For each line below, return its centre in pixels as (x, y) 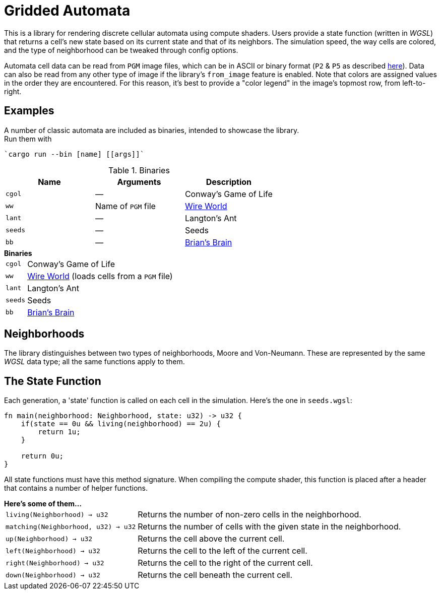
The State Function (53, 381)
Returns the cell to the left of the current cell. (223, 551)
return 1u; (59, 432)
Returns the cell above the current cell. (211, 539)
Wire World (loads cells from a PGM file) (100, 276)
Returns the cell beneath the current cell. (215, 575)
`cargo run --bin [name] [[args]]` (74, 154)
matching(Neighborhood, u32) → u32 (71, 526)
